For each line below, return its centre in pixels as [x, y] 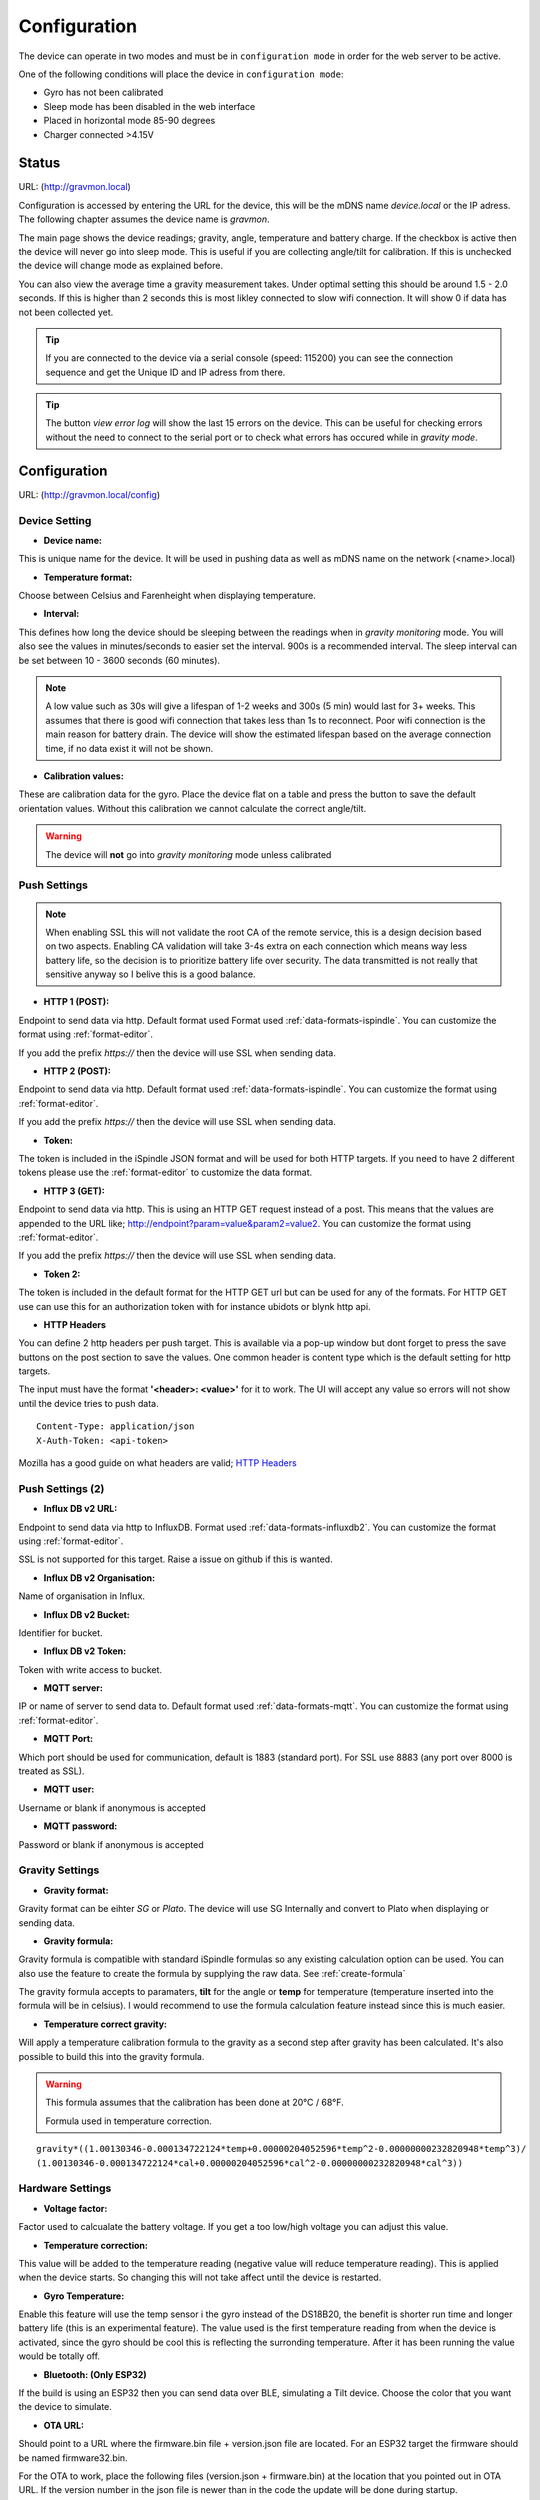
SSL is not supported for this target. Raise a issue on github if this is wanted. [176, 1559]
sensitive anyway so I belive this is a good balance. [150, 974]
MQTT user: [69, 1789]
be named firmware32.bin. [73, 2457]
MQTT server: [73, 1688]
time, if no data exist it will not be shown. [129, 748]
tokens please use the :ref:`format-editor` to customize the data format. [165, 1172]
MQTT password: [80, 1826]
